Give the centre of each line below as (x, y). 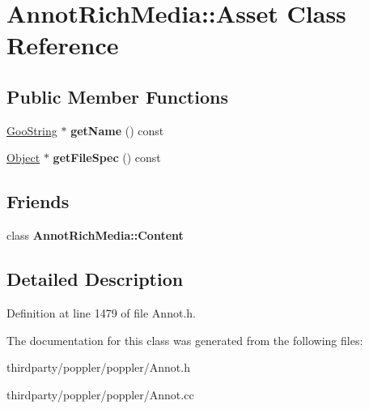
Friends (38, 201)
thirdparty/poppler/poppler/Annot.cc (100, 394)
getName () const (117, 130)
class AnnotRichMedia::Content (95, 235)
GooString (32, 130)
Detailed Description (95, 279)
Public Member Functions (117, 96)
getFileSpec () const (107, 158)
